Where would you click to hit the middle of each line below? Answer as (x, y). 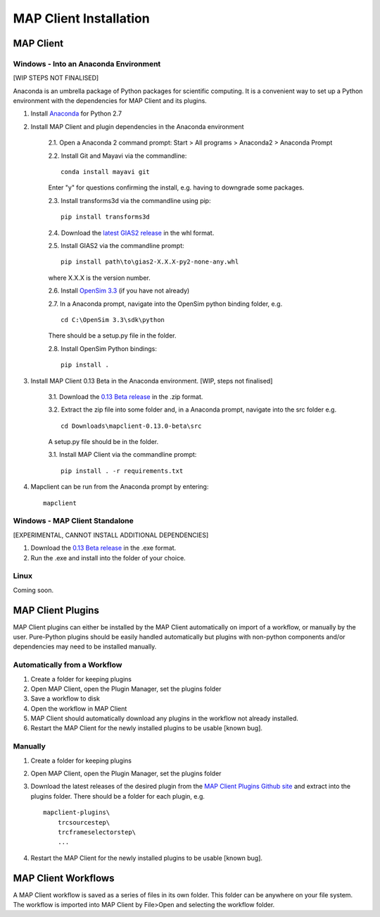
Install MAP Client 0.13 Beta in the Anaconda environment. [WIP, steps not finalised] (152, 381)
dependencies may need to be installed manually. (85, 647)
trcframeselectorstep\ (97, 832)
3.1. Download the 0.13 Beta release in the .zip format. (126, 396)
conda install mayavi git (106, 172)
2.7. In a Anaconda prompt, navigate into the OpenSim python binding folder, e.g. (165, 304)
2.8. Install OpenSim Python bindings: (103, 348)
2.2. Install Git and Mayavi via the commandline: (118, 156)
